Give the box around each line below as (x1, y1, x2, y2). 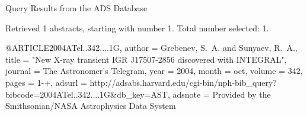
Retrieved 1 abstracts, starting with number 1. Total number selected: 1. (5, 21, 269, 34)
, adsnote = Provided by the (167, 88, 271, 100)
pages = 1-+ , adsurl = (5, 76, 87, 88)
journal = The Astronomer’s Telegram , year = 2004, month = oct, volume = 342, (5, 65, 303, 77)
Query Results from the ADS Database (5, 2, 148, 14)
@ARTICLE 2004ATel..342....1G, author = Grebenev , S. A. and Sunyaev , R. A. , (5, 41, 298, 54)
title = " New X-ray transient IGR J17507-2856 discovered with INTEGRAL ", (5, 53, 287, 65)
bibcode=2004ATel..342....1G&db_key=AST (5, 88, 168, 100)
